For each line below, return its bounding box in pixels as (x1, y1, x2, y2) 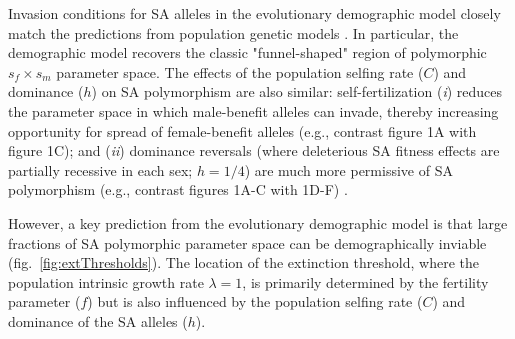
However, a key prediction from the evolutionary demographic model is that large (8, 212, 508, 233)
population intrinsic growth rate (8, 271, 204, 292)
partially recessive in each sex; (8, 159, 193, 180)
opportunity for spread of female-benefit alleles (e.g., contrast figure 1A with (8, 120, 477, 141)
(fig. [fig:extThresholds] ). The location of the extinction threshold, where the (8, 252, 479, 273)
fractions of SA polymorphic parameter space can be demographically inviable (8, 232, 487, 253)
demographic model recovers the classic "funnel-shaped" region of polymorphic (8, 42, 487, 63)
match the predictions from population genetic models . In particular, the (8, 22, 459, 43)
